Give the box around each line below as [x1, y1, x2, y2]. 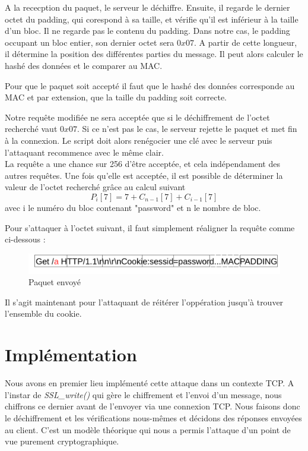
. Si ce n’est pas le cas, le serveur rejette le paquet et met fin [77, 122, 297, 135]
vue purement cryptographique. [5, 435, 119, 447]
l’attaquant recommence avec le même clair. [5, 146, 164, 158]
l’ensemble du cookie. [5, 307, 82, 320]
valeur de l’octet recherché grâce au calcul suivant [5, 181, 186, 193]
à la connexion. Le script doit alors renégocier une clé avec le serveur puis [5, 134, 272, 146]
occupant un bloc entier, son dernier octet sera [5, 36, 174, 48]
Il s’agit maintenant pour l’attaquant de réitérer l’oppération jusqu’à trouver [5, 295, 284, 308]
